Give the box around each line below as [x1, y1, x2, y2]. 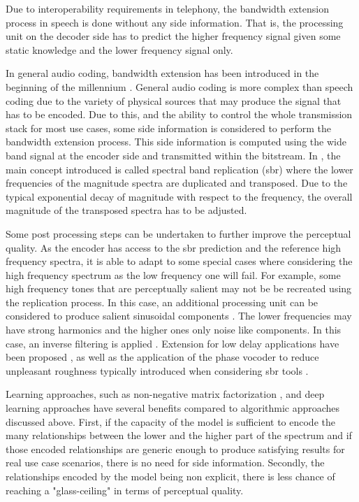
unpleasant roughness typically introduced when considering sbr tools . [6, 363, 309, 378]
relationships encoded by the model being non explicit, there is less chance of [6, 469, 335, 483]
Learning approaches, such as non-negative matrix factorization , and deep [6, 387, 325, 401]
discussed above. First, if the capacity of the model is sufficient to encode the [6, 414, 335, 429]
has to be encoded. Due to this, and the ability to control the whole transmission [6, 107, 353, 122]
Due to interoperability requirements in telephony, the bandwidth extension [6, 1, 329, 15]
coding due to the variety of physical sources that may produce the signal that [6, 93, 342, 108]
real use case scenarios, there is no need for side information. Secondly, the [6, 455, 325, 470]
